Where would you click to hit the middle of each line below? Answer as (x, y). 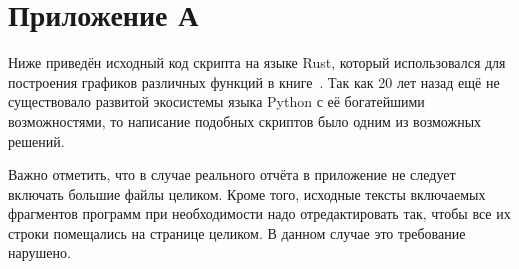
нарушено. (39, 252)
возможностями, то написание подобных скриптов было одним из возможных (245, 120)
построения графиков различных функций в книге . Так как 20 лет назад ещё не (254, 81)
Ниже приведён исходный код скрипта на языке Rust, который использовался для (257, 62)
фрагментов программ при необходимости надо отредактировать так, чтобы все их (259, 213)
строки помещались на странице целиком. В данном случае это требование (237, 232)
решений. (36, 140)
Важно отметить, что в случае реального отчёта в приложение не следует (232, 174)
